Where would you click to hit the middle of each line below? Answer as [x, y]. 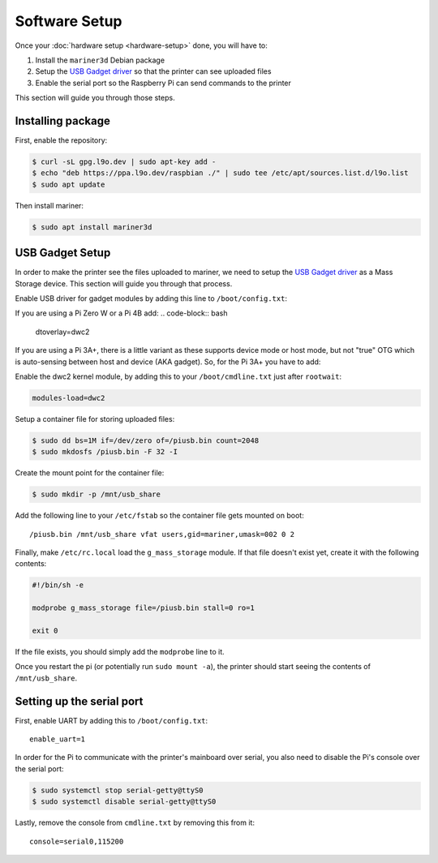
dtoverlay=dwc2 [62, 332]
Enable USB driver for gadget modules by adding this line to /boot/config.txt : [151, 298]
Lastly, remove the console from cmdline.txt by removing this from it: [135, 822]
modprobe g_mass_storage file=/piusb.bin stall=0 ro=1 [143, 608]
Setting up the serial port [79, 701]
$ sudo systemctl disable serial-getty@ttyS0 [124, 802]
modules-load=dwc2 [69, 398]
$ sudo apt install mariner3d [92, 227]
